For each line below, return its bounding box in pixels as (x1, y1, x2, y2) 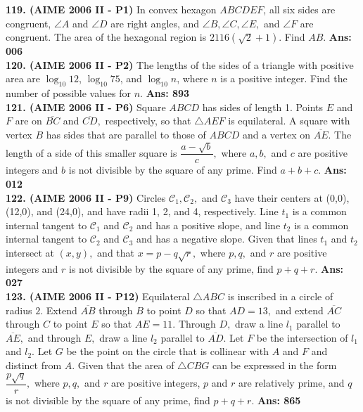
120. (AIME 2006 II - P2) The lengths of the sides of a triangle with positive (6, 57, 354, 72)
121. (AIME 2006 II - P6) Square (6, 99, 166, 114)
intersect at (6, 245, 54, 259)
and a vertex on (242, 127, 310, 141)
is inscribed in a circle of (227, 288, 333, 303)
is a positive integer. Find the (220, 71, 348, 86)
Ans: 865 (257, 393, 301, 408)
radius (6, 302, 32, 317)
